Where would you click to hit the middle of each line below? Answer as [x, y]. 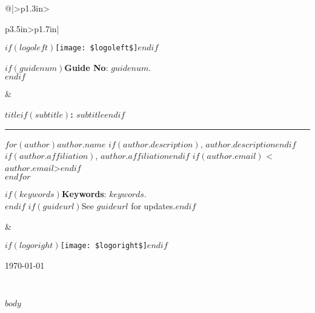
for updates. [153, 206]
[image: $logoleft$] [97, 48]
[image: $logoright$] [104, 246]
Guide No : [86, 67]
